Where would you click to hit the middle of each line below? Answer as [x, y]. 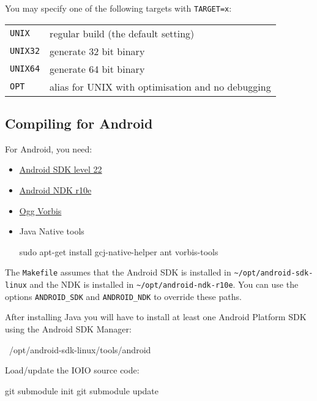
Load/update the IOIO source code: [72, 370]
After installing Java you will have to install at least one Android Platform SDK [156, 317]
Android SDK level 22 [61, 169]
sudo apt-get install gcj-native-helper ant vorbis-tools [119, 251]
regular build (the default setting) [122, 33]
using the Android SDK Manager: [68, 328]
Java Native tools [52, 231]
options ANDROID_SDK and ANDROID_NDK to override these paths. [123, 296]
